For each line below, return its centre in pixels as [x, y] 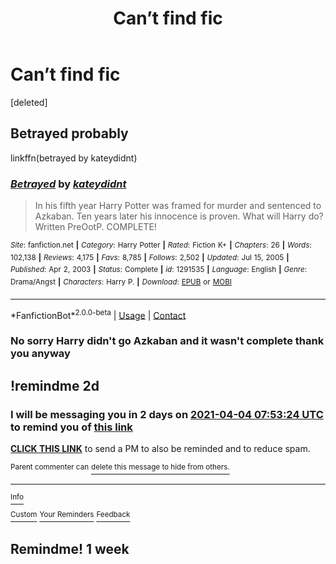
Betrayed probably [69, 133]
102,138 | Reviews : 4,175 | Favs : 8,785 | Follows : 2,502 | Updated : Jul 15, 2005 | [150, 257]
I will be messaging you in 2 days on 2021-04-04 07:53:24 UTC [167, 414]
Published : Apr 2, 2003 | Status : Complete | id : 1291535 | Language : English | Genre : [159, 270]
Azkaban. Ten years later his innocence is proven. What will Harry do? [179, 216]
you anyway [40, 354]
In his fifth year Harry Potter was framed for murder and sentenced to [178, 206]
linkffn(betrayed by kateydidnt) [74, 158]
